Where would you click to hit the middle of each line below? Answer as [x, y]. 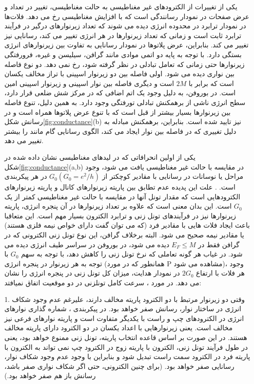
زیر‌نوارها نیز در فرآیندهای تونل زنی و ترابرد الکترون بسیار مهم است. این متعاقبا [120, 215]
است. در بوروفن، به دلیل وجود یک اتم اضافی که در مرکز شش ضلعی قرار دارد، [120, 93]
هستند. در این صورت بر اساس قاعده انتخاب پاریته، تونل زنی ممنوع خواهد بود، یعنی [126, 337]
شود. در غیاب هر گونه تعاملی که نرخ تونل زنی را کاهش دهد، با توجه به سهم [132, 254]
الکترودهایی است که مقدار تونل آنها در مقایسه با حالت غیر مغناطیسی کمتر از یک [122, 196]
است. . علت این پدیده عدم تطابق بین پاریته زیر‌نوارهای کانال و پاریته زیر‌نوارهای [120, 187]
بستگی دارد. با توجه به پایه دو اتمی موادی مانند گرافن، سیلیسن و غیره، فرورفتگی [123, 54]
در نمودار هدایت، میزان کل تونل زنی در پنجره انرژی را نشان [92, 273]
